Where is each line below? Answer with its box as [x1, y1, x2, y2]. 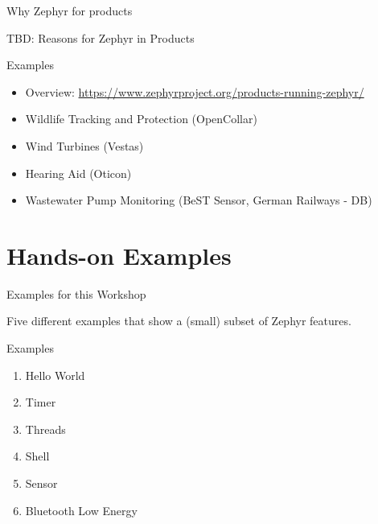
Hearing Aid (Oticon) [25, 164, 132, 181]
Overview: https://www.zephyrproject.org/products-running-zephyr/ [25, 83, 364, 100]
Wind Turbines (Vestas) [25, 137, 144, 154]
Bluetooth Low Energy [25, 501, 138, 518]
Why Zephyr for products [6, 2, 133, 19]
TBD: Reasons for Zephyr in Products [6, 29, 195, 46]
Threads [25, 420, 66, 437]
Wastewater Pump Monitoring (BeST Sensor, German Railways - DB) [25, 192, 372, 208]
